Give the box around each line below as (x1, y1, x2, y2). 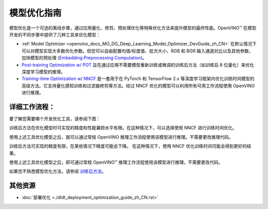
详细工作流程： (9, 103, 55, 111)
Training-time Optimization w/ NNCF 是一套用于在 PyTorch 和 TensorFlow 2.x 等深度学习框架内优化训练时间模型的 (21, 76, 255, 82)
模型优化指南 (9, 7, 62, 18)
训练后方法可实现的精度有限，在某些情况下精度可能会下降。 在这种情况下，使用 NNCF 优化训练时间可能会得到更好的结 (9, 143, 252, 149)
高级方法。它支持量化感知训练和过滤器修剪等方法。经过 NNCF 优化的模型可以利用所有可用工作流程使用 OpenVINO (21, 83, 255, 89)
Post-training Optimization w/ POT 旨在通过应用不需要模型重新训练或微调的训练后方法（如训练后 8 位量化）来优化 (21, 62, 255, 68)
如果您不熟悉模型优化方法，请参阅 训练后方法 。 (9, 168, 106, 174)
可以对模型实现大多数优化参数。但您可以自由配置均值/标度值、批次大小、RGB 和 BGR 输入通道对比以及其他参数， (21, 48, 254, 54)
